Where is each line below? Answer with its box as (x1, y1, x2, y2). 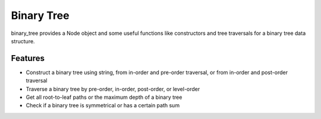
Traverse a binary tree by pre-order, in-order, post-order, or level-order (26, 85, 200, 92)
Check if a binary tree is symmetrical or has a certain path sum (26, 102, 180, 109)
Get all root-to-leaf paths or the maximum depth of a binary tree (26, 94, 182, 101)
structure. (11, 37, 35, 44)
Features (11, 53, 45, 63)
